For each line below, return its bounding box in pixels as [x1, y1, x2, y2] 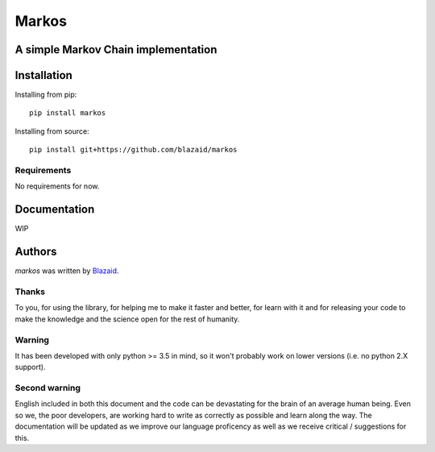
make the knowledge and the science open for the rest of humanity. [14, 314, 240, 324]
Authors [14, 245, 57, 259]
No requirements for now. [14, 181, 100, 191]
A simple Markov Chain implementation [14, 43, 217, 56]
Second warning [14, 383, 81, 394]
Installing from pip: [14, 89, 77, 100]
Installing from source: [14, 126, 90, 136]
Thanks [14, 286, 46, 297]
